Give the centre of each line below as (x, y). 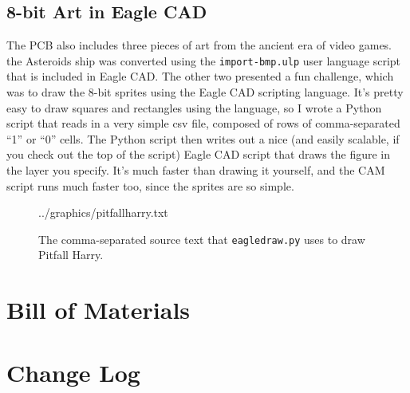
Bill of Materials (99, 310)
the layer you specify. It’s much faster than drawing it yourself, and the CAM (196, 170)
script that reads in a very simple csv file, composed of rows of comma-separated (203, 123)
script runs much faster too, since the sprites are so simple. (150, 185)
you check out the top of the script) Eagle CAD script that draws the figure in (199, 154)
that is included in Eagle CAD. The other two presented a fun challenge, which (200, 76)
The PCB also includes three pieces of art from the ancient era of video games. (199, 45)
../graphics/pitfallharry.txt (103, 212)
